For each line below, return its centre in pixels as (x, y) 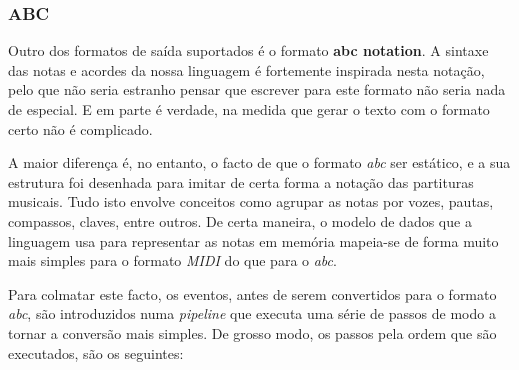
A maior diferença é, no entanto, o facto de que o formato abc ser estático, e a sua (259, 162)
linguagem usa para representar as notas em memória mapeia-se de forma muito (253, 240)
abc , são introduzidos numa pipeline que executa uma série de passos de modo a (252, 313)
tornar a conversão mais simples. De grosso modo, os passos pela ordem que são (252, 332)
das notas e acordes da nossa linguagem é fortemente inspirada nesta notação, (246, 69)
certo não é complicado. (80, 128)
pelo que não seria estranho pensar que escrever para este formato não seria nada (257, 89)
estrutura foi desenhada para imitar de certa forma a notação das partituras (241, 181)
